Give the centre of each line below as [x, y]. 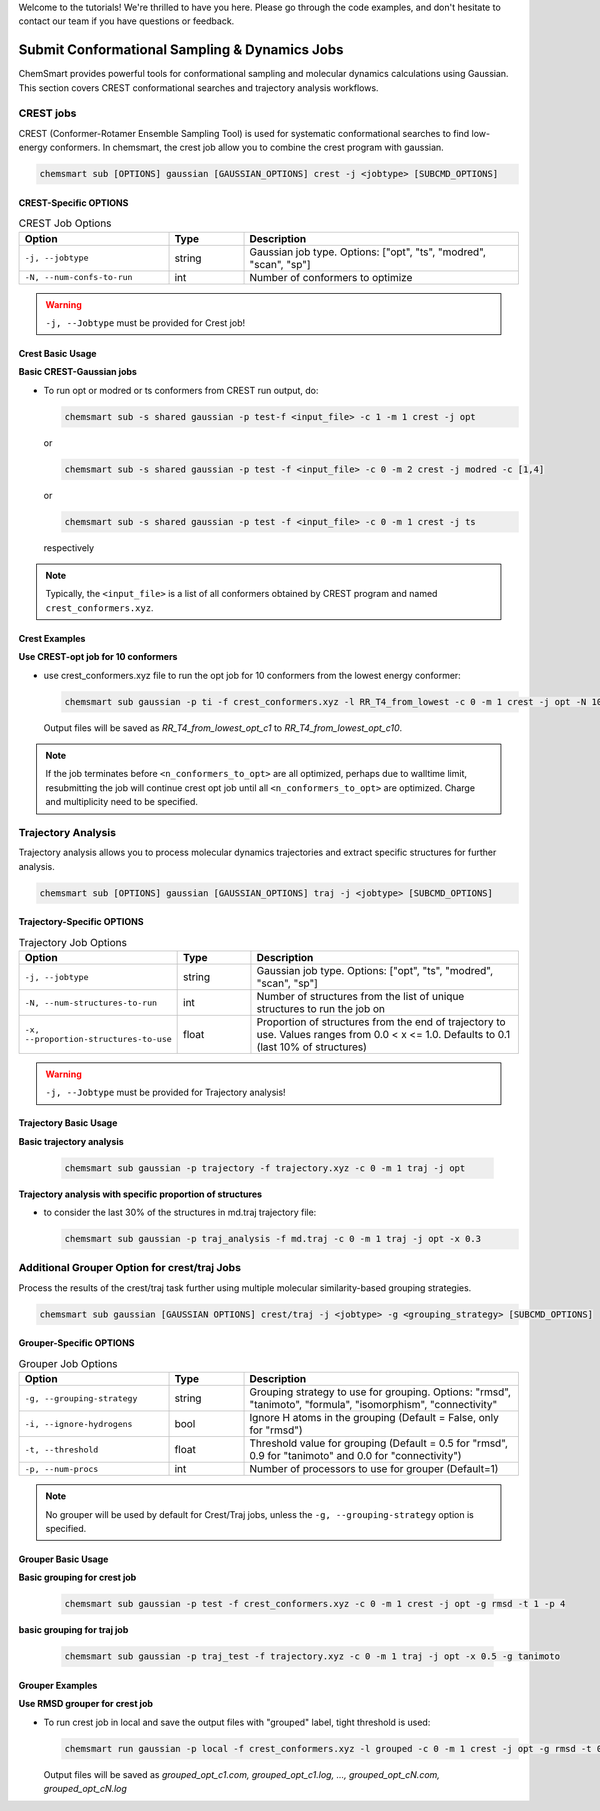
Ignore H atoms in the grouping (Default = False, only [374, 1418]
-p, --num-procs [61, 1468]
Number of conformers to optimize [331, 277]
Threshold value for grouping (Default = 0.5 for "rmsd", [379, 1443]
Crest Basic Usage [57, 353]
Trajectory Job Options [72, 942]
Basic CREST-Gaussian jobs [77, 372]
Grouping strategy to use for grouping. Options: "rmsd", [380, 1392]
